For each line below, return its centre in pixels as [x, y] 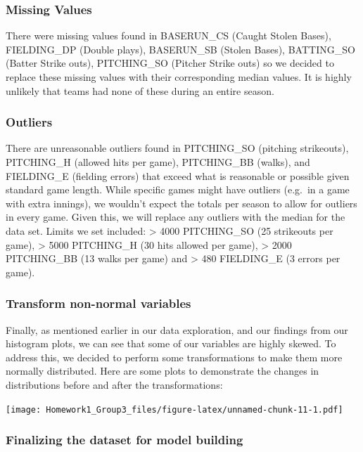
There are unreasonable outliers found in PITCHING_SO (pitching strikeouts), [177, 148]
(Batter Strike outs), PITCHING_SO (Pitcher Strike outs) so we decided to [170, 63]
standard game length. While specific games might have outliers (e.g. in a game [178, 189]
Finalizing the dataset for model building [125, 440]
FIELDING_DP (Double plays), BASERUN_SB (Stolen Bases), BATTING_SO [180, 49]
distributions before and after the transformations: [114, 384]
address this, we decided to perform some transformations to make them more [174, 357]
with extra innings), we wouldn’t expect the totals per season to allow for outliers [181, 203]
